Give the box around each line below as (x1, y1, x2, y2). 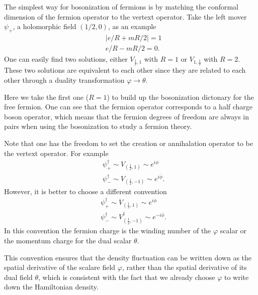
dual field (4, 271, 33, 282)
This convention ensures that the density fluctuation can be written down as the (4, 252, 252, 262)
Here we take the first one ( (4, 91, 89, 102)
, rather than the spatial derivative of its (122, 262, 247, 272)
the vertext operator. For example (4, 147, 109, 158)
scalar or (220, 225, 247, 236)
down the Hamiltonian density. (4, 281, 99, 292)
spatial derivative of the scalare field (4, 262, 116, 272)
